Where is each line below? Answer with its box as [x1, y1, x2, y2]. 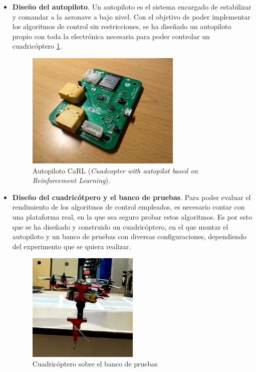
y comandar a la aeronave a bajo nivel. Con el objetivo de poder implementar [12, 11, 250, 22]
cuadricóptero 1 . [12, 41, 62, 51]
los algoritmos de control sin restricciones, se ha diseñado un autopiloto [12, 21, 231, 32]
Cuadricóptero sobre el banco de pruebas [32, 358, 158, 369]
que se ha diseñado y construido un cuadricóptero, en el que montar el [12, 221, 228, 232]
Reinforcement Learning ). [32, 175, 110, 185]
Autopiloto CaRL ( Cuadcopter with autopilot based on [32, 165, 198, 175]
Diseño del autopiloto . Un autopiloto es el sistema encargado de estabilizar [12, 2, 251, 12]
